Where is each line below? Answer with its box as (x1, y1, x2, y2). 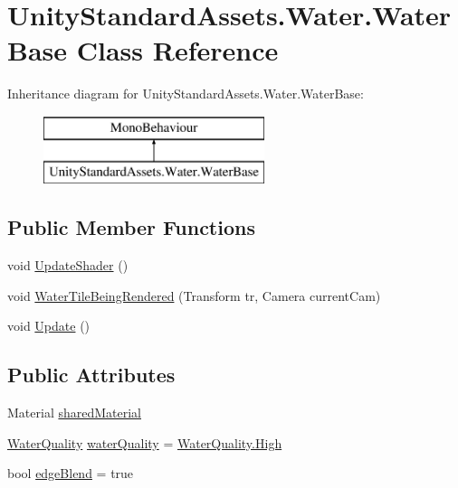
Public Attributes (7, 361, 176, 389)
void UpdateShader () (7, 256, 129, 275)
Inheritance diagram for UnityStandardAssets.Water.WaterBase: (7, 84, 364, 103)
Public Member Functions (7, 213, 255, 241)
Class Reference (76, 32, 279, 69)
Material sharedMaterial (7, 403, 141, 422)
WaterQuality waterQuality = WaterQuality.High (7, 433, 282, 452)
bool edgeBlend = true (7, 464, 134, 483)
